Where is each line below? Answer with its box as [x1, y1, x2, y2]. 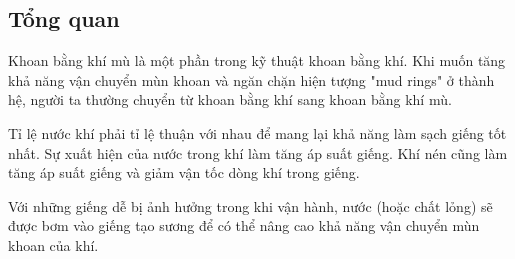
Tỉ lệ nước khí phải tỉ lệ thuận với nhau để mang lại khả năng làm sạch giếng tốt [8, 122, 507, 143]
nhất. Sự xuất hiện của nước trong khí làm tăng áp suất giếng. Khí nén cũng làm [8, 142, 508, 163]
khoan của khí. [8, 234, 99, 255]
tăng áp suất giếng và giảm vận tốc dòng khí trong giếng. [8, 162, 360, 183]
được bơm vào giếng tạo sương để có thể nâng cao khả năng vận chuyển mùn [8, 215, 480, 236]
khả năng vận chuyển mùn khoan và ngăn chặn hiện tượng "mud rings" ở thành [8, 69, 495, 90]
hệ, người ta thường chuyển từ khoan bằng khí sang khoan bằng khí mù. [8, 89, 452, 110]
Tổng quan [8, 3, 120, 34]
